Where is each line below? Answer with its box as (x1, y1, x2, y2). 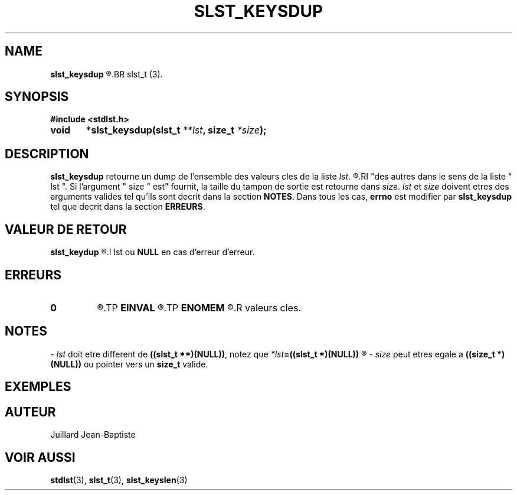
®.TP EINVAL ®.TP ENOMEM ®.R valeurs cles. (97, 301, 301, 314)
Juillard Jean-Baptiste (50, 429, 136, 440)
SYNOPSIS (5, 89, 69, 105)
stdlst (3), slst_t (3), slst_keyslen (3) (50, 474, 188, 485)
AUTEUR (5, 404, 56, 419)
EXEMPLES (5, 379, 71, 395)
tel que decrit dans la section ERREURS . (50, 201, 205, 212)
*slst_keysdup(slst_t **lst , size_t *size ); (86, 124, 267, 136)
